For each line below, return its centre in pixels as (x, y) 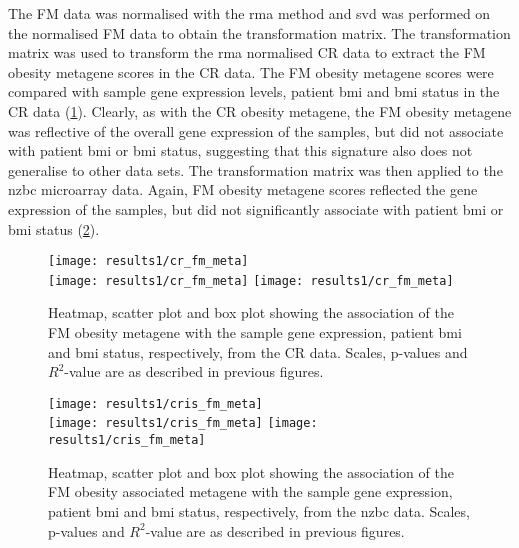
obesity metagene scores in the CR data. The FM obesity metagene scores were (251, 71)
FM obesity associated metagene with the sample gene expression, (250, 491)
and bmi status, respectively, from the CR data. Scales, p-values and (258, 351)
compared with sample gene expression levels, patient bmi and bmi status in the (254, 91)
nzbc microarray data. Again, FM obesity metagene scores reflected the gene (243, 189)
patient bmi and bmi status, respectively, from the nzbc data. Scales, (259, 510)
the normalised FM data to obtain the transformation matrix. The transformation (259, 32)
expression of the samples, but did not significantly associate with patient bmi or (256, 208)
